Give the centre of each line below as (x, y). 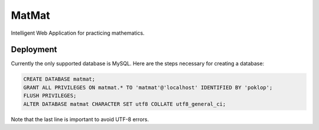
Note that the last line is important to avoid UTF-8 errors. (80, 119)
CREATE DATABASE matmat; (59, 79)
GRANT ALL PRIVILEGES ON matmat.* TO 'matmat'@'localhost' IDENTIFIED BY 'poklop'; (148, 87)
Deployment (34, 50)
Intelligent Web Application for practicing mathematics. (78, 33)
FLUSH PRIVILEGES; (50, 96)
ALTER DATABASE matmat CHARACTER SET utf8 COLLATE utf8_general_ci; (125, 104)
